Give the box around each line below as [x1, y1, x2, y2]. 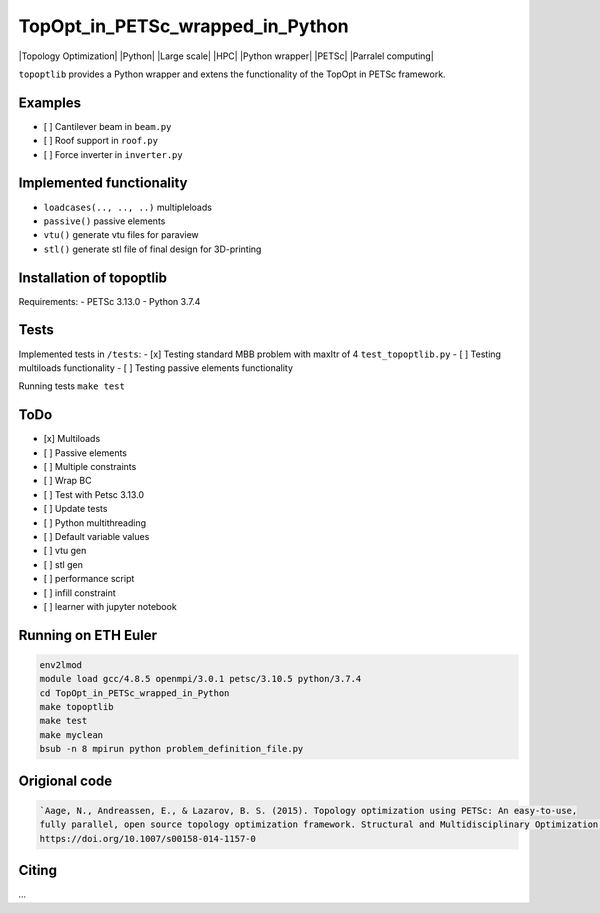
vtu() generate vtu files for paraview [43, 229, 199, 241]
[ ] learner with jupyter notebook [43, 600, 177, 612]
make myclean [39, 729, 104, 740]
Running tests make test [18, 380, 125, 392]
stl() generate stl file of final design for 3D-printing [43, 243, 262, 255]
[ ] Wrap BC [43, 475, 92, 487]
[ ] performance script [43, 573, 135, 585]
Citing [18, 862, 57, 879]
